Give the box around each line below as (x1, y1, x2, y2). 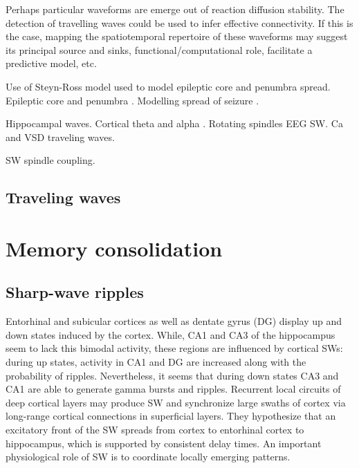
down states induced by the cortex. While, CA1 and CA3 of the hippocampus (6, 327, 335, 341)
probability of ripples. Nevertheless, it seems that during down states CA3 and (6, 368, 339, 382)
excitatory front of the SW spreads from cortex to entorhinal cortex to (6, 422, 304, 437)
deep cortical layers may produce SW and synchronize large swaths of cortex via (6, 395, 346, 409)
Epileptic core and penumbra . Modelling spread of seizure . (6, 93, 259, 107)
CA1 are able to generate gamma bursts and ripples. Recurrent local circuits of (6, 382, 341, 396)
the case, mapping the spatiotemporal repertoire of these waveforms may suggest (6, 29, 348, 44)
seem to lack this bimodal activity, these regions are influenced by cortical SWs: (6, 341, 343, 355)
